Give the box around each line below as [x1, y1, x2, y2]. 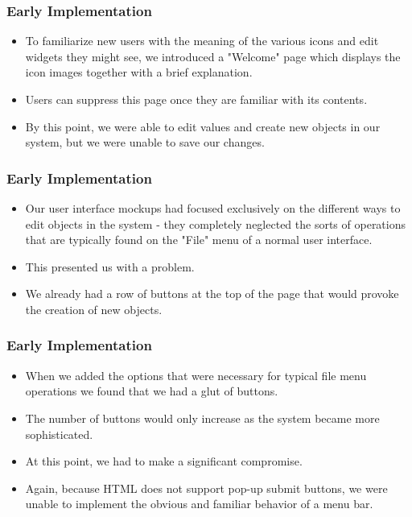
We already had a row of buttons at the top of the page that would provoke [25, 285, 399, 302]
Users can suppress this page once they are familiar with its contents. [25, 91, 368, 107]
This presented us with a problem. [25, 258, 195, 275]
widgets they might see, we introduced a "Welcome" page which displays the [25, 48, 401, 64]
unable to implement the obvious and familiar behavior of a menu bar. [25, 495, 373, 512]
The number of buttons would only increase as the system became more [25, 409, 380, 426]
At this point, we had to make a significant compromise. [25, 453, 303, 469]
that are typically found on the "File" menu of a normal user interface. [25, 231, 373, 248]
